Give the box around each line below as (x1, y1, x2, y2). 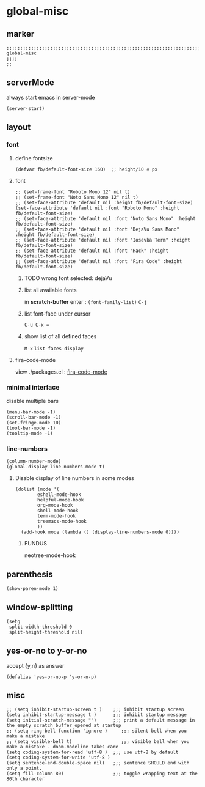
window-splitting (6, 602, 73, 613)
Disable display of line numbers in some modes (15, 475, 134, 482)
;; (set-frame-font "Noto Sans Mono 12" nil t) (15, 194, 138, 200)
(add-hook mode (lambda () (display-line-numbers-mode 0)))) (21, 529, 180, 536)
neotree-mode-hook (24, 552, 76, 559)
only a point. (6, 766, 43, 772)
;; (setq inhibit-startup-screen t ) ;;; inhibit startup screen (6, 706, 184, 713)
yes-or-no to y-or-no (6, 646, 87, 656)
